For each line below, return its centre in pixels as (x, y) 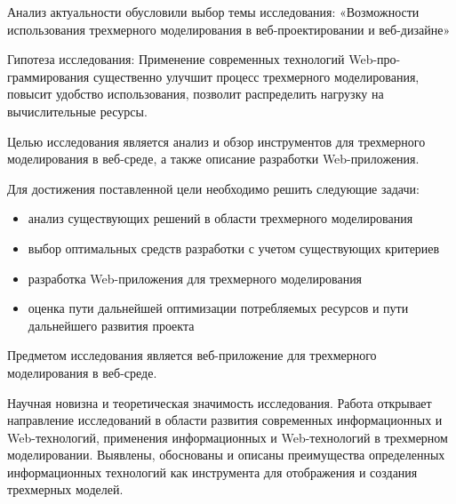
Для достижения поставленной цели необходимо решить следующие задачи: (213, 188)
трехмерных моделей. (65, 489)
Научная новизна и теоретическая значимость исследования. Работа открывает (220, 402)
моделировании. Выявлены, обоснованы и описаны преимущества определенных (226, 455)
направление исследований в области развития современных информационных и (225, 420)
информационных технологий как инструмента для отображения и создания (212, 472)
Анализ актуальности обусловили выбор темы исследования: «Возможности (213, 12)
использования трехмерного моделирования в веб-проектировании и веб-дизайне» (229, 29)
